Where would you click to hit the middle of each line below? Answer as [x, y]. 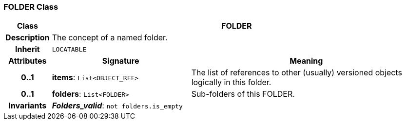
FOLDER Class [31, 7]
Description [28, 38]
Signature [121, 61]
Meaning [306, 61]
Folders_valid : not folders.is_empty [117, 106]
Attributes [28, 61]
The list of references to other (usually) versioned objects [297, 73]
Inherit [27, 49]
